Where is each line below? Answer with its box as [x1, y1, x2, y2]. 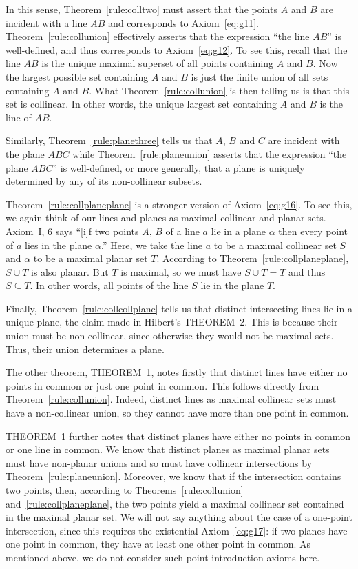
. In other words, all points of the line [30, 278, 189, 292]
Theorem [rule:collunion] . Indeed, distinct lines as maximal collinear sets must [6, 392, 337, 406]
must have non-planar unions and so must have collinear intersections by [6, 455, 313, 470]
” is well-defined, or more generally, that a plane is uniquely [52, 160, 305, 174]
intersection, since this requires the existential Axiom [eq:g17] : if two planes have [6, 523, 348, 537]
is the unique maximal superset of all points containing [41, 56, 274, 70]
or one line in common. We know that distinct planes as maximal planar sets [6, 442, 330, 457]
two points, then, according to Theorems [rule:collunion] [6, 483, 244, 497]
